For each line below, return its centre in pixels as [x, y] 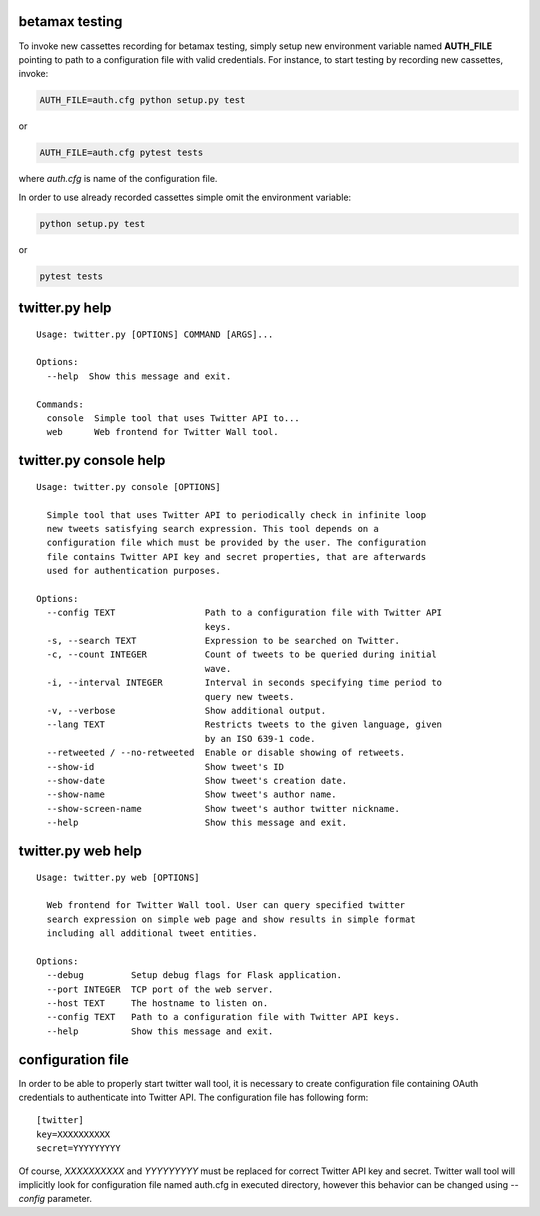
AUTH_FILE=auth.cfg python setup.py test [142, 100]
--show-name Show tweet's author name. [191, 794]
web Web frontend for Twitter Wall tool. [162, 432]
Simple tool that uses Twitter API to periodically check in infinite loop [236, 514]
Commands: [60, 404]
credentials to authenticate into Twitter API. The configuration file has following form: [193, 1097]
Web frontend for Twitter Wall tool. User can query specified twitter [226, 905]
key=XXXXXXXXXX [73, 1134]
